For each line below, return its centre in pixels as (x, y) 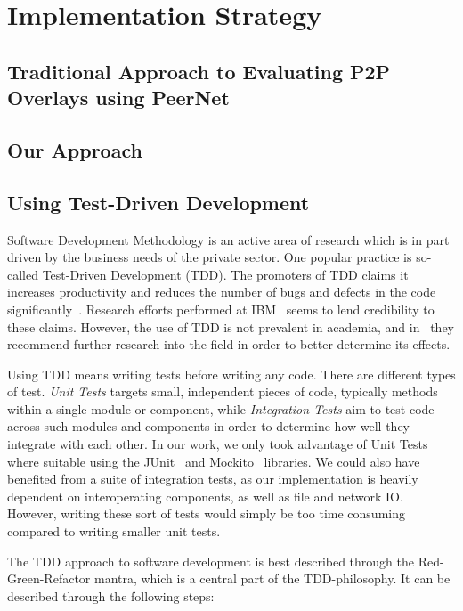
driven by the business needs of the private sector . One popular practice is (210, 257)
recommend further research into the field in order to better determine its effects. (229, 344)
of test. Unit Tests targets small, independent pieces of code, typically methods (223, 391)
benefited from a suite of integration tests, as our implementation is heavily (213, 479)
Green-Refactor (49, 578)
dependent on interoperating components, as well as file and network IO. (205, 496)
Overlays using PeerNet (118, 98)
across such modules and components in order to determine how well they (209, 426)
